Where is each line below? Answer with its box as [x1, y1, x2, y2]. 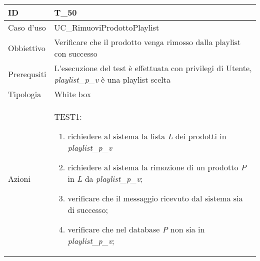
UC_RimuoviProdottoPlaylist [54, 22, 159, 33]
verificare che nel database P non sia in [67, 223, 205, 235]
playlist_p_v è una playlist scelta [54, 74, 170, 85]
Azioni [8, 173, 30, 184]
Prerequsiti [8, 68, 46, 80]
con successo [54, 48, 97, 59]
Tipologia [8, 88, 41, 100]
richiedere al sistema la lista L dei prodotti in [67, 130, 226, 142]
